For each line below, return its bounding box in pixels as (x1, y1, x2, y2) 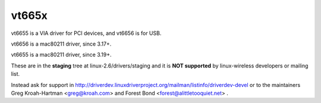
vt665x (11, 9, 48, 22)
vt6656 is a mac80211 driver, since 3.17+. (11, 40, 112, 47)
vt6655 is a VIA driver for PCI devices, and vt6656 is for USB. (11, 30, 162, 37)
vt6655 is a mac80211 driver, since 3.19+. (11, 51, 112, 59)
